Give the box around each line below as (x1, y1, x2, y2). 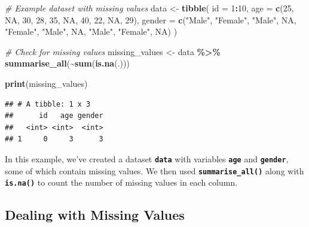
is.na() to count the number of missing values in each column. (5, 176, 238, 189)
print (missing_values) (5, 77, 88, 89)
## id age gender (5, 111, 103, 120)
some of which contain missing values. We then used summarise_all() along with (5, 164, 304, 177)
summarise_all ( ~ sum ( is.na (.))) (5, 57, 130, 69)
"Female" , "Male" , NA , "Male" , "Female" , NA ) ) (5, 25, 178, 38)
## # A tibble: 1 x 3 (5, 99, 91, 108)
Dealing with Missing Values (5, 205, 185, 224)
